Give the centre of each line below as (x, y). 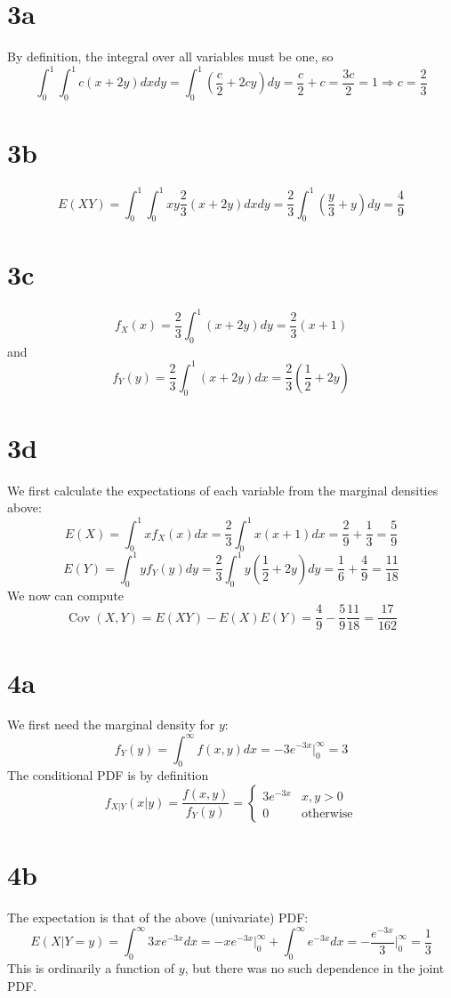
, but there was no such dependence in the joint (314, 967)
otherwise (327, 813)
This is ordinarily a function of (91, 967)
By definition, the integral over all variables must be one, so (170, 56)
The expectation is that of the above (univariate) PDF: (158, 918)
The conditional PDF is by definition (108, 775)
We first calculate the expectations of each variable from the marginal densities (223, 490)
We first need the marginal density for (111, 724)
